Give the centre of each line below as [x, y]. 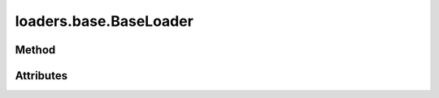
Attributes [41, 76]
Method [35, 50]
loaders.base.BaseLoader [104, 21]
